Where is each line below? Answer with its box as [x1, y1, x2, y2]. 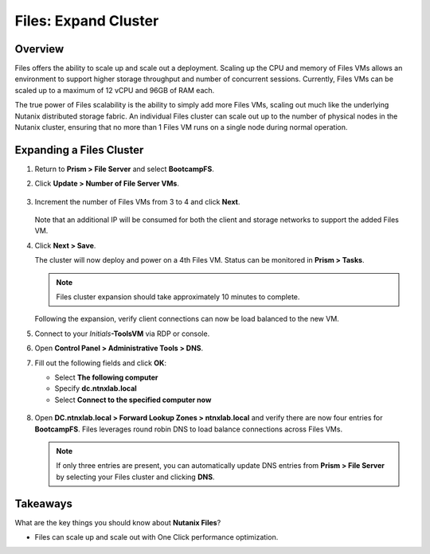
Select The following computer [54, 373, 158, 382]
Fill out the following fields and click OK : [34, 358, 167, 368]
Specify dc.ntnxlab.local [54, 384, 137, 393]
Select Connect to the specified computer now [54, 395, 212, 404]
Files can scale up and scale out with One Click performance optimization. [34, 533, 279, 542]
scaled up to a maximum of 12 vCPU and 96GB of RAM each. [14, 85, 215, 95]
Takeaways [14, 497, 73, 510]
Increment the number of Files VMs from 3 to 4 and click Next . [34, 197, 240, 206]
